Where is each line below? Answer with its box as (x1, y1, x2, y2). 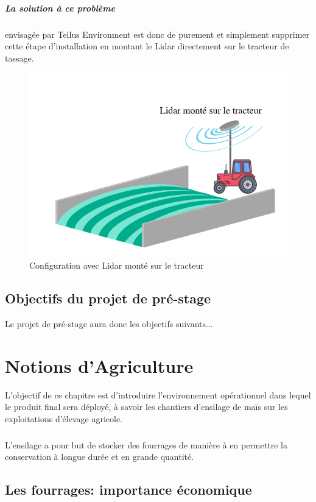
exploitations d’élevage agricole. (5, 412, 123, 425)
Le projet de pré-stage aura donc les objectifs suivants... (5, 317, 213, 330)
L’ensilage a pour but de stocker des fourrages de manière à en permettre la (5, 438, 287, 451)
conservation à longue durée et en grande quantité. (5, 450, 194, 463)
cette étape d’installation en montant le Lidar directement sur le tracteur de (5, 40, 289, 52)
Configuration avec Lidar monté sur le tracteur (29, 259, 204, 272)
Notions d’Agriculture (5, 353, 194, 378)
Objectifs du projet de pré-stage (5, 289, 211, 308)
